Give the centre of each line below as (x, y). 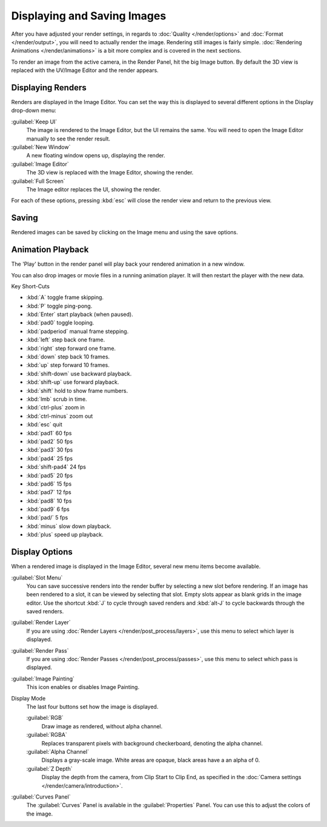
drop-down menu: (34, 110)
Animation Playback (50, 250)
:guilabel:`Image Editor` (40, 164)
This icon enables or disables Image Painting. (83, 687)
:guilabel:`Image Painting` (43, 679)
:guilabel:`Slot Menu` (37, 578)
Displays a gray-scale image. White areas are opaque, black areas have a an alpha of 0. (151, 760)
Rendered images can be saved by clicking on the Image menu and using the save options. (125, 232)
